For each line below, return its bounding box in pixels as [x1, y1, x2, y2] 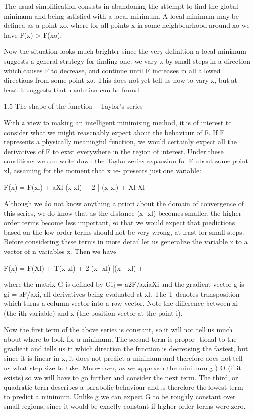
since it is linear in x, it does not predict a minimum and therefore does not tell [4, 353, 243, 363]
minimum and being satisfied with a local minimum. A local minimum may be [4, 10, 239, 21]
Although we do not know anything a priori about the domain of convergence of [4, 198, 244, 208]
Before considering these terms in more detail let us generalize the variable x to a [4, 236, 248, 247]
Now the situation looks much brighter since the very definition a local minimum [4, 46, 247, 56]
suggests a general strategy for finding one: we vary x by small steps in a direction [4, 55, 251, 66]
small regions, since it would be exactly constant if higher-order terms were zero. [4, 401, 246, 411]
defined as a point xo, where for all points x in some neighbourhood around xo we [4, 20, 250, 30]
